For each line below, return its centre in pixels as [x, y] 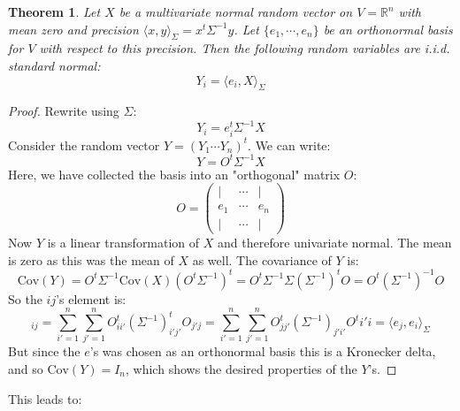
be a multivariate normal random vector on [236, 11]
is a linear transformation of [123, 242]
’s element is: [91, 298]
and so [26, 368]
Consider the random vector [84, 145]
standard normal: [54, 65]
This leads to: [45, 398]
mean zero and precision [73, 29]
